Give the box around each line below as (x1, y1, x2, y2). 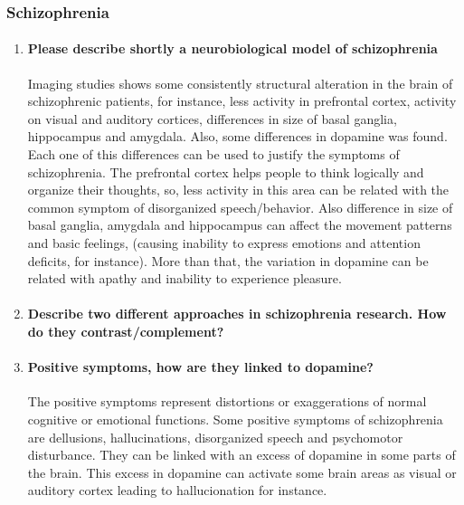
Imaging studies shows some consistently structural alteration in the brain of (27, 73, 453, 92)
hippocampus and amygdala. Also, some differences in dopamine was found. (27, 127, 448, 146)
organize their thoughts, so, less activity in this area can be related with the (27, 180, 450, 199)
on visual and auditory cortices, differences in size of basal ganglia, (27, 109, 397, 128)
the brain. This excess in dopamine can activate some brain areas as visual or (27, 462, 457, 481)
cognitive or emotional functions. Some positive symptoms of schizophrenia (27, 409, 443, 428)
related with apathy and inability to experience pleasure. (27, 269, 342, 288)
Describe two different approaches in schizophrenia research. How (27, 304, 447, 323)
